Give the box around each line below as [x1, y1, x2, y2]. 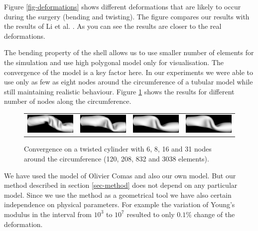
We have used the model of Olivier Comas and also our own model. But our [4, 170, 236, 180]
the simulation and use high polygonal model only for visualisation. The [4, 57, 224, 67]
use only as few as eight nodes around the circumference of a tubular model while [4, 77, 253, 87]
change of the [194, 209, 235, 219]
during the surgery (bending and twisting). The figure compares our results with [4, 11, 250, 21]
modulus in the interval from [4, 209, 92, 219]
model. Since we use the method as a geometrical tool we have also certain [4, 189, 232, 200]
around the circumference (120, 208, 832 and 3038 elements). [24, 153, 209, 163]
